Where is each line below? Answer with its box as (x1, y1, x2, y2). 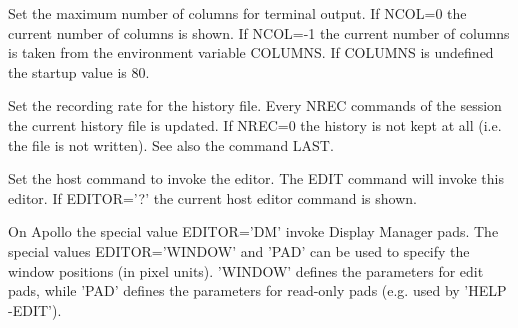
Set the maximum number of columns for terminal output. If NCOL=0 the (8, 3, 467, 23)
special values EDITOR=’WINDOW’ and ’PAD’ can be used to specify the (8, 240, 470, 261)
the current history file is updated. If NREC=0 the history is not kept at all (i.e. (8, 114, 502, 135)
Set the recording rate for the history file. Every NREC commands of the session (8, 95, 502, 116)
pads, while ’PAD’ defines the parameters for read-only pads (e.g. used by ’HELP (8, 280, 507, 301)
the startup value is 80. (8, 61, 150, 82)
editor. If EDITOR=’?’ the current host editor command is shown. (8, 187, 417, 208)
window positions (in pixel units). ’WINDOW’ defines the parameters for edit (8, 260, 484, 281)
